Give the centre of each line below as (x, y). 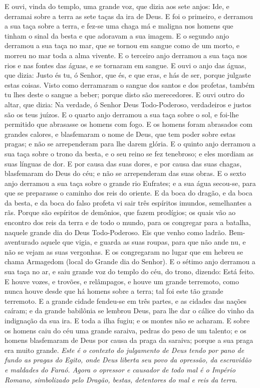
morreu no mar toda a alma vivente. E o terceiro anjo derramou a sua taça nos (126, 55)
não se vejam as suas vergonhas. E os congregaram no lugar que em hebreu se (124, 251)
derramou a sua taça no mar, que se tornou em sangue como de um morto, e (122, 45)
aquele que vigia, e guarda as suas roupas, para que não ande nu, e (143, 242)
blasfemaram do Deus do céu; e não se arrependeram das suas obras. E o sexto (125, 173)
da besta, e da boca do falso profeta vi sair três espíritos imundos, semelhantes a (128, 202)
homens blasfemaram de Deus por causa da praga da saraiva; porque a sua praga (129, 340)
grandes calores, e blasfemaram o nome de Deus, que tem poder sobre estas (120, 134)
